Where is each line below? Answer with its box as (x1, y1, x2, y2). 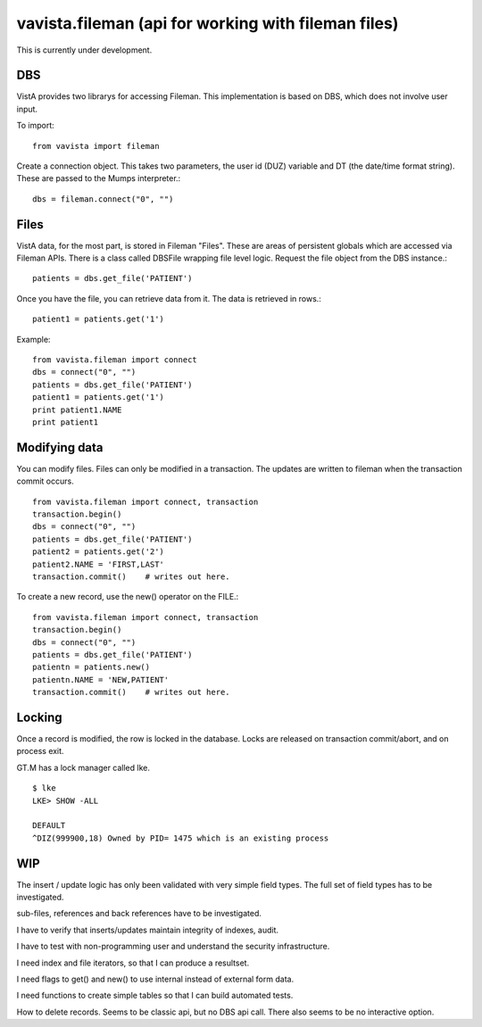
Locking (16, 709, 62, 725)
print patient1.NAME (32, 404, 122, 415)
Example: (16, 334, 51, 344)
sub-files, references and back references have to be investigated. (16, 908, 262, 919)
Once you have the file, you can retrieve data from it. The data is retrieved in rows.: (16, 293, 321, 303)
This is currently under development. (16, 45, 153, 55)
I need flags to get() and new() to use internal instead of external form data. (16, 973, 295, 985)
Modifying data (16, 440, 104, 455)
